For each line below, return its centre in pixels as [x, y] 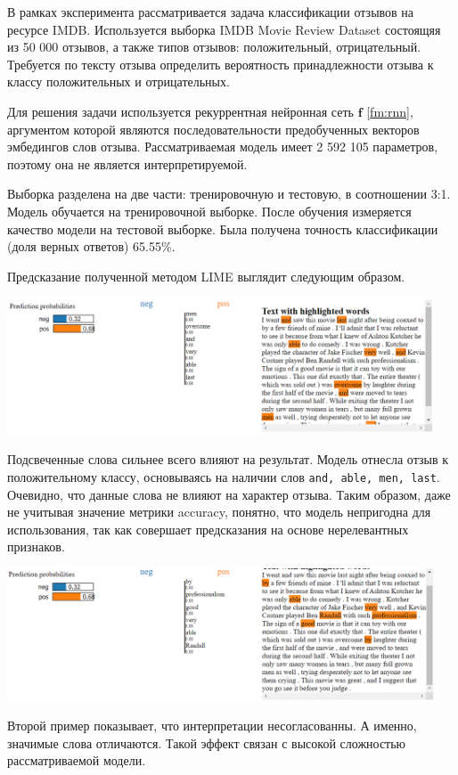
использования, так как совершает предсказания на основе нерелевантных [208, 529]
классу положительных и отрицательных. [119, 82]
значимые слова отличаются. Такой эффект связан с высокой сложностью [207, 742]
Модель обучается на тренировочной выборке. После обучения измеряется [209, 211]
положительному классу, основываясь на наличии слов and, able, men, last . [224, 476]
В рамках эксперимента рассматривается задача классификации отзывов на [211, 12]
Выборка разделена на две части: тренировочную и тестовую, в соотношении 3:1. [229, 194]
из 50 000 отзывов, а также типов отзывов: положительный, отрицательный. [214, 47]
